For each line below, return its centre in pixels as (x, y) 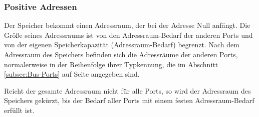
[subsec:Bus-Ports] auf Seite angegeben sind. (72, 74)
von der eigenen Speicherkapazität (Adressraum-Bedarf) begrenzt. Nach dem (122, 45)
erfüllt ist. (19, 110)
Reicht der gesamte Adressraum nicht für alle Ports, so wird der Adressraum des (127, 90)
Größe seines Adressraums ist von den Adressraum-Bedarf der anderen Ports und (128, 35)
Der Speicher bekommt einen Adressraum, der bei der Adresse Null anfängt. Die (127, 25)
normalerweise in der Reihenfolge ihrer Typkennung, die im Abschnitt (111, 64)
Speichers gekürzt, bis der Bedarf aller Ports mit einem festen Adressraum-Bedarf (129, 100)
